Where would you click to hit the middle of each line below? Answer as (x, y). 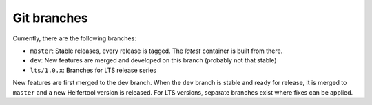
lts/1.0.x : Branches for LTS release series (93, 70)
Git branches (51, 18)
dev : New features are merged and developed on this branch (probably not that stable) (153, 60)
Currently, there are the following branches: (75, 38)
